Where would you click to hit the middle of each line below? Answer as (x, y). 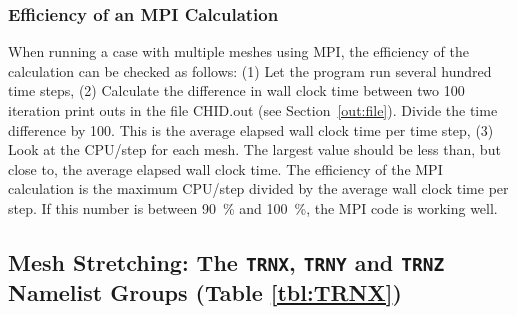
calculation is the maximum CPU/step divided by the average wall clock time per (258, 188)
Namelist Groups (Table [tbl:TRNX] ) (205, 291)
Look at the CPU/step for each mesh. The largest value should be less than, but (254, 149)
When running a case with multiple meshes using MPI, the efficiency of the (238, 51)
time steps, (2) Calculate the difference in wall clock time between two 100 (236, 90)
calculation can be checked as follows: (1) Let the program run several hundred (250, 70)
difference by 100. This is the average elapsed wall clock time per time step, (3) (251, 129)
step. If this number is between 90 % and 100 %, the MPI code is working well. (253, 207)
